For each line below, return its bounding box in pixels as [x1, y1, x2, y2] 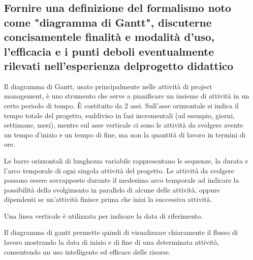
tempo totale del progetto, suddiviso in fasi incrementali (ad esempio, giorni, [4, 110, 235, 120]
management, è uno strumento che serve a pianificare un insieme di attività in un [4, 91, 250, 101]
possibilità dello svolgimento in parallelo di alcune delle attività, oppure [4, 184, 220, 195]
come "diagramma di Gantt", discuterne [4, 14, 212, 30]
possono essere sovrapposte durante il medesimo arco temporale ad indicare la [4, 175, 239, 185]
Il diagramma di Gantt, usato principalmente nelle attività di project [4, 81, 212, 91]
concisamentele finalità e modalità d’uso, [4, 29, 215, 44]
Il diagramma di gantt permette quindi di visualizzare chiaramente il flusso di [4, 227, 238, 237]
